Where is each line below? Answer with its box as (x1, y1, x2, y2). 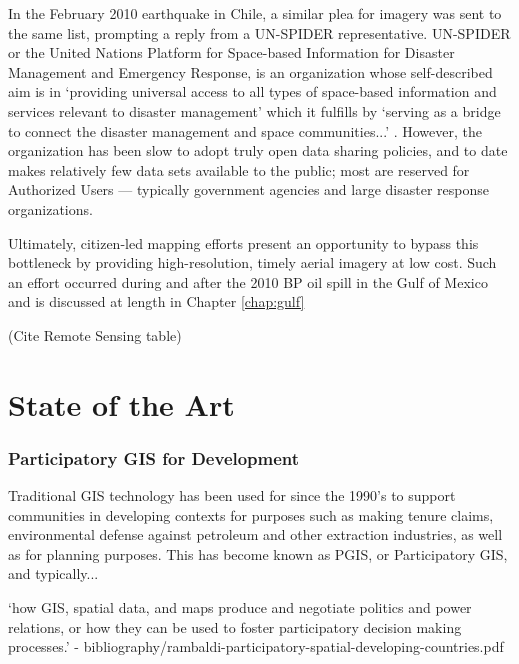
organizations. (8, 198, 93, 219)
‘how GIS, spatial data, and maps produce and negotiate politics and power (8, 597, 472, 618)
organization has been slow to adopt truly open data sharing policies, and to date (8, 140, 508, 161)
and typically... (8, 563, 99, 584)
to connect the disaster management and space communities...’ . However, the (8, 120, 482, 141)
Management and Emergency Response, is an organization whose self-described (8, 61, 493, 82)
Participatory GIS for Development (8, 445, 300, 470)
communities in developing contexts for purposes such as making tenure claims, (8, 504, 494, 525)
